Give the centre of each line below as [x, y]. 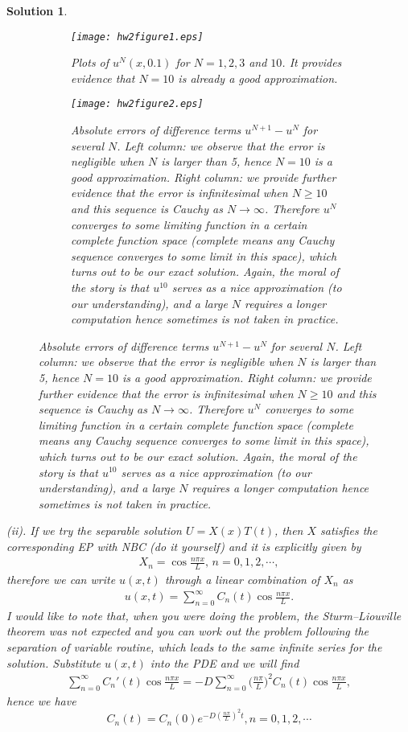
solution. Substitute [54, 662]
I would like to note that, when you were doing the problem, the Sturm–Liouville [204, 615]
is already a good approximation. [258, 78]
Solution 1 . [37, 10]
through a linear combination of [242, 579]
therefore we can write [61, 579]
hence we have [41, 700]
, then [289, 530]
